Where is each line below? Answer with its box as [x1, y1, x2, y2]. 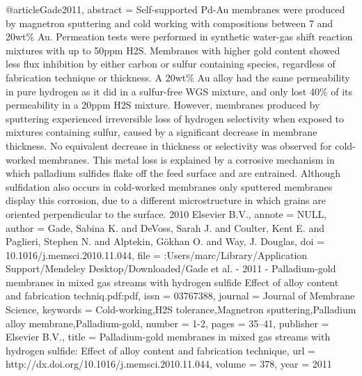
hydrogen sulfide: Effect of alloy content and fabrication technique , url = [6, 343, 315, 357]
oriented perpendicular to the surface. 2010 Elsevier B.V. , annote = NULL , [6, 206, 327, 221]
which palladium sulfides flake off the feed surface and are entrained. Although [6, 166, 341, 180]
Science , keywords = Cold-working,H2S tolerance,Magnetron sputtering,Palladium [6, 302, 356, 317]
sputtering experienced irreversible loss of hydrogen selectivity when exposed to [6, 111, 345, 125]
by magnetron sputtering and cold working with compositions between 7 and [6, 15, 333, 30]
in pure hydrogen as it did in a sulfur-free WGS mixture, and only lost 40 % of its [6, 84, 353, 98]
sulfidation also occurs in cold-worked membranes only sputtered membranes [6, 179, 333, 194]
